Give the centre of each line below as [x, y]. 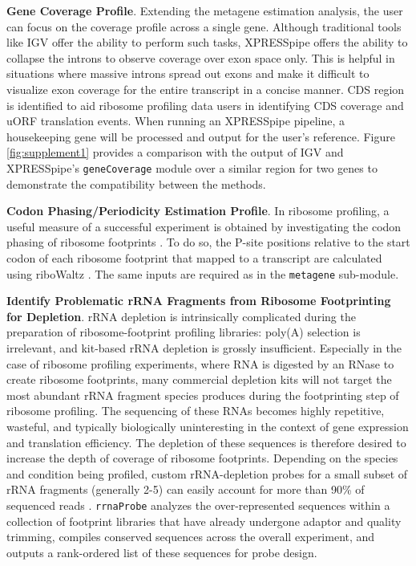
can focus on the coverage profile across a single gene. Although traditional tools [204, 26]
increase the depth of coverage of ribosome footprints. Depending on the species [202, 458]
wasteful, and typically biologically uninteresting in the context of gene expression [208, 426]
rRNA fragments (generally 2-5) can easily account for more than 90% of [186, 489]
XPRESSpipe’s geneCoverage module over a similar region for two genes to [192, 167]
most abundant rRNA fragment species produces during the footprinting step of [203, 395]
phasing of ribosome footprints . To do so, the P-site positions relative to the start [208, 242]
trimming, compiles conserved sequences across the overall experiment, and [191, 537]
